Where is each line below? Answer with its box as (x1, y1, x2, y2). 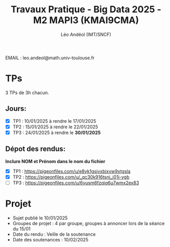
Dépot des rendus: (5, 145, 66, 153)
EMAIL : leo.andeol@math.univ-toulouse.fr (5, 55, 95, 61)
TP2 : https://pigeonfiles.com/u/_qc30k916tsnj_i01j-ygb (12, 174, 130, 180)
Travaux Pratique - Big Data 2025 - (11, 4, 161, 15)
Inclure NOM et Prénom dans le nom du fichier (5, 158, 105, 164)
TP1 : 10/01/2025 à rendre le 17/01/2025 (12, 118, 96, 124)
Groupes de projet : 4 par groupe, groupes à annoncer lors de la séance (12, 220, 165, 226)
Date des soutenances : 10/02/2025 (12, 236, 89, 242)
